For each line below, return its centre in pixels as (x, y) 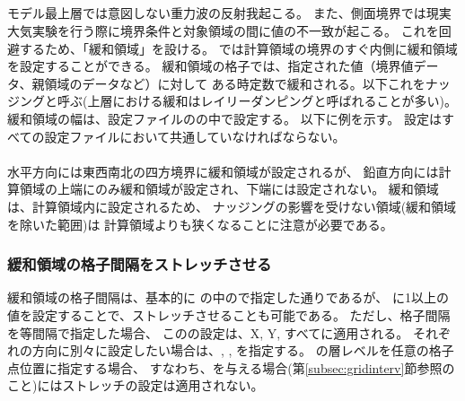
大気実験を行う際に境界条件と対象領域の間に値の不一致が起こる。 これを (223, 30)
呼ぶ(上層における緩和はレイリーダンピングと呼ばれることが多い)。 (257, 101)
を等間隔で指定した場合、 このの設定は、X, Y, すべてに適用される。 (208, 332)
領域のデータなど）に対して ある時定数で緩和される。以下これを (235, 83)
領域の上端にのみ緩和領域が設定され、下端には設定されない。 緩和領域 (229, 189)
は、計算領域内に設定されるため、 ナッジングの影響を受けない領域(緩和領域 (232, 206)
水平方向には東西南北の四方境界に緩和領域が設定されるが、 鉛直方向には (223, 171)
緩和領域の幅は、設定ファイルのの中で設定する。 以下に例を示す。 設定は (224, 118)
